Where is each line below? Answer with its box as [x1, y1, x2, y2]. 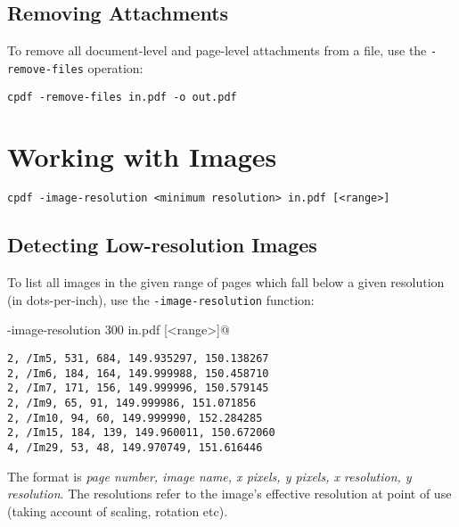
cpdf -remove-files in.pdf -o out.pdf [7, 90, 237, 103]
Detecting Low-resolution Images [7, 231, 317, 259]
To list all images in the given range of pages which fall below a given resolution [7, 273, 445, 292]
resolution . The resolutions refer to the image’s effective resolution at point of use [7, 484, 452, 503]
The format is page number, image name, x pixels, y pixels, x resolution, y [7, 466, 412, 485]
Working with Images [7, 138, 277, 175]
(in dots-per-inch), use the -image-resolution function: [7, 290, 315, 309]
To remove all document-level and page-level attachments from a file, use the [7, 41, 427, 60]
